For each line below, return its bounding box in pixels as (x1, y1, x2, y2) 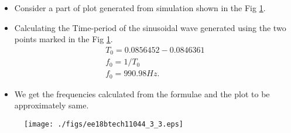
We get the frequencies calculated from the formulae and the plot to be (14, 87, 270, 100)
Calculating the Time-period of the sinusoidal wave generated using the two (14, 21, 286, 33)
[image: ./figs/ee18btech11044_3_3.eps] (24, 120, 184, 128)
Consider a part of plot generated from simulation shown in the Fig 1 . (14, 2, 266, 13)
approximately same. (14, 99, 89, 111)
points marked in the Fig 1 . (14, 33, 113, 45)
